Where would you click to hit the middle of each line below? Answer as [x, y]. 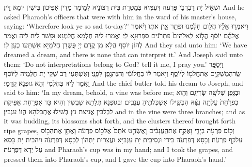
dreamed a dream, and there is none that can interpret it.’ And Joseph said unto [123, 54]
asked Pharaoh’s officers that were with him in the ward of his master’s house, [120, 16]
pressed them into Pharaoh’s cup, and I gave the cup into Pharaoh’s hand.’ [115, 159]
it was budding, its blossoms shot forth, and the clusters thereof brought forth [120, 121]
